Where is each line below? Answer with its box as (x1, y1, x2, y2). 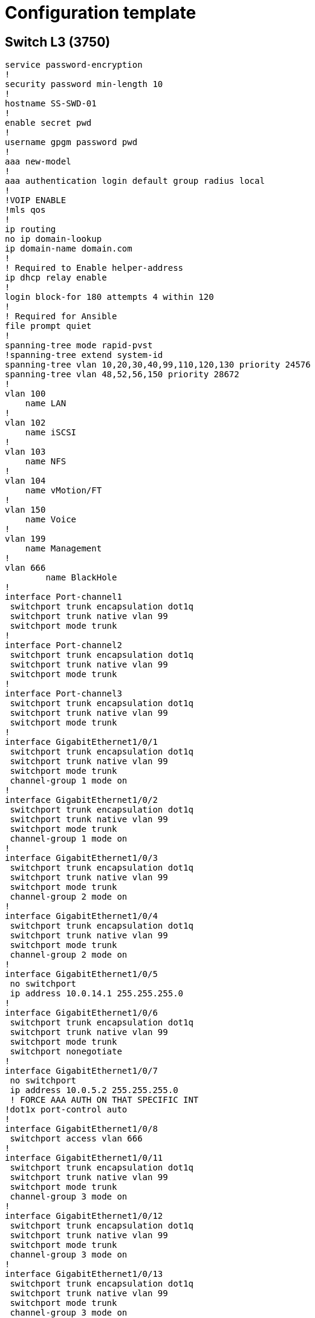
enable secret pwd (5, 118, 92, 128)
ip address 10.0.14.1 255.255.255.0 (10, 988, 184, 999)
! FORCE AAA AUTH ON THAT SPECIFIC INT (10, 1095, 199, 1105)
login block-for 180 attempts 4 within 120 (5, 292, 214, 302)
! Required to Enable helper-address (5, 263, 184, 273)
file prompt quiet (5, 321, 92, 331)
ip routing (5, 224, 56, 235)
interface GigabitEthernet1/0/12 (5, 1211, 163, 1221)
